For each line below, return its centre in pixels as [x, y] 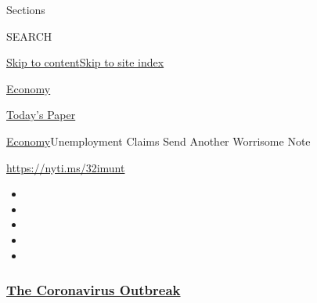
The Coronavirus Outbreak [94, 290]
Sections [26, 9]
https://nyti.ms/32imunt [66, 167]
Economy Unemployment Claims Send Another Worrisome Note [158, 141]
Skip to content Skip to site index [85, 62]
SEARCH [29, 36]
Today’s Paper [41, 115]
